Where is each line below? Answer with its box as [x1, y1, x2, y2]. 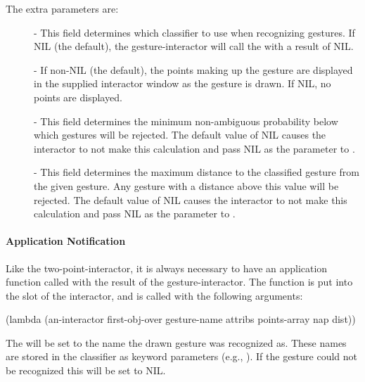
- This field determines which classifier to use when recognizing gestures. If [34, 25, 355, 39]
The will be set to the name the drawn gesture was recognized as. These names [6, 335, 347, 350]
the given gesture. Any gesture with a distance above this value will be [34, 178, 339, 193]
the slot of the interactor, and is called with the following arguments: [6, 288, 303, 303]
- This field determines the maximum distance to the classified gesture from [34, 165, 359, 179]
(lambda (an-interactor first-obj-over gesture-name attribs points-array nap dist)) [6, 312, 356, 326]
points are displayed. [34, 89, 122, 104]
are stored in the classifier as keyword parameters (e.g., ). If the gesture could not [6, 349, 358, 364]
